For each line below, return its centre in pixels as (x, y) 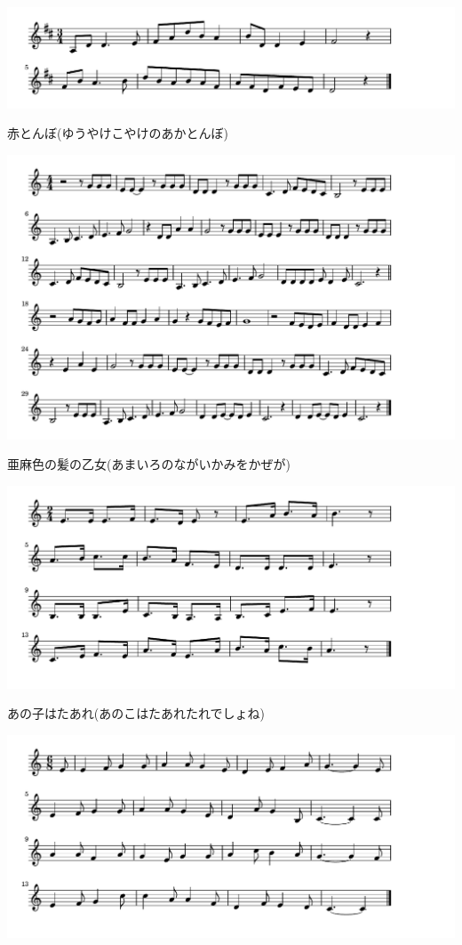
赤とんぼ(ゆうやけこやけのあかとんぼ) (118, 133)
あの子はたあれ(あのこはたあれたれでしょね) (136, 713)
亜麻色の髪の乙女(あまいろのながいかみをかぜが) (149, 464)
